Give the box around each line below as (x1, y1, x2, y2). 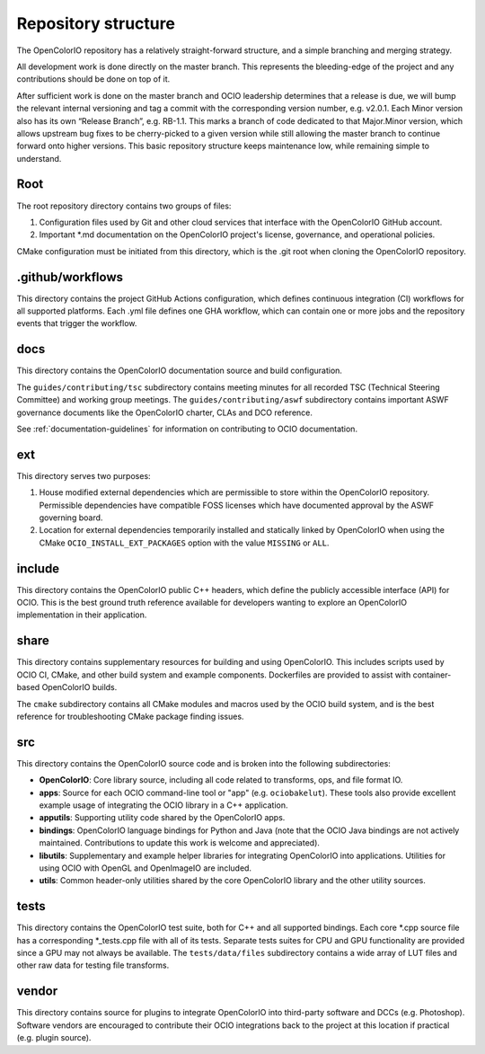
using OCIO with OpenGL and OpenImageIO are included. (39, 863, 251, 873)
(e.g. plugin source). (16, 1032, 92, 1043)
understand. (16, 153, 62, 164)
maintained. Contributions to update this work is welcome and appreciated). (39, 837, 321, 848)
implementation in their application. (16, 609, 147, 620)
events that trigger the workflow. (16, 318, 137, 329)
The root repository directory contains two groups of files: (16, 200, 232, 211)
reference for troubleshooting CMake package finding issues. (16, 711, 244, 722)
